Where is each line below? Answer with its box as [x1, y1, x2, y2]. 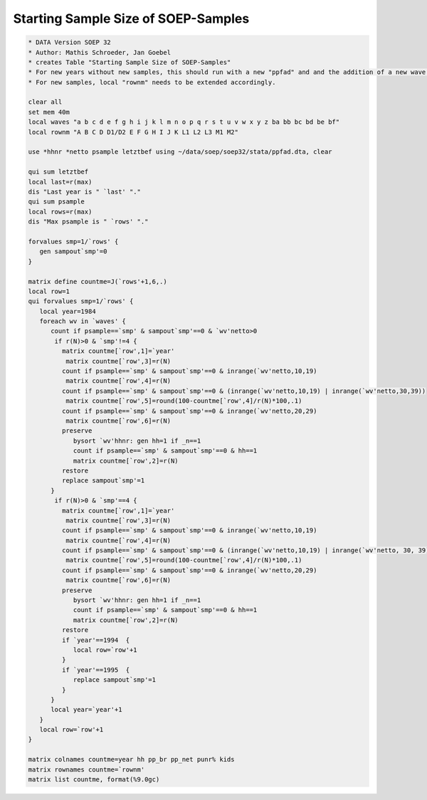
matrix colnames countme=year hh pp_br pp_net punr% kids [28, 755, 235, 764]
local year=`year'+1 [51, 705, 122, 714]
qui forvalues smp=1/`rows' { [28, 298, 134, 305]
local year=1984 [39, 307, 96, 315]
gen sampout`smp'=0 [39, 248, 107, 256]
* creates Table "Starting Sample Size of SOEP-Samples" [28, 58, 231, 66]
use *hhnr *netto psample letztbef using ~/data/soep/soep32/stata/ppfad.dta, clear [28, 148, 332, 156]
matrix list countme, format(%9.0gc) [28, 776, 160, 784]
